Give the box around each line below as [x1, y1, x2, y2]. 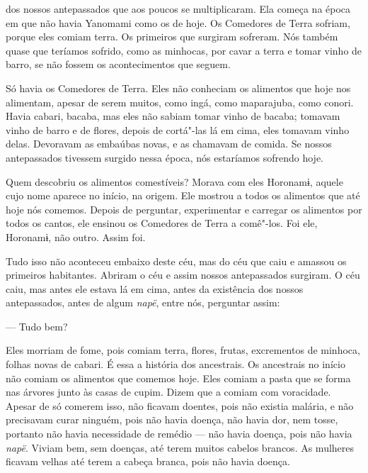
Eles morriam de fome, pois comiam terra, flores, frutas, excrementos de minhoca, [6, 343, 360, 357]
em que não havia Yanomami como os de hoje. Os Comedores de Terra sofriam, [6, 15, 350, 30]
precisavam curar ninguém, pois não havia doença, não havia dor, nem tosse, [6, 412, 338, 427]
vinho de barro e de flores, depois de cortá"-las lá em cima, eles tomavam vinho [6, 122, 350, 137]
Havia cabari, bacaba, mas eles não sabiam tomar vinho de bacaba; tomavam [6, 108, 340, 123]
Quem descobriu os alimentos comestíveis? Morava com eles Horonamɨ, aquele [6, 174, 343, 189]
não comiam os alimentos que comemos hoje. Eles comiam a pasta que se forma [6, 370, 351, 385]
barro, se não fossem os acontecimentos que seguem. [6, 57, 231, 72]
